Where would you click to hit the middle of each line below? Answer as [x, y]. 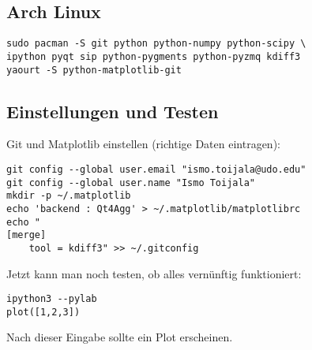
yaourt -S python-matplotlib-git [94, 70]
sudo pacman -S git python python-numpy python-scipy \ [156, 44]
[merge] [26, 235]
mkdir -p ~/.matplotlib [69, 196]
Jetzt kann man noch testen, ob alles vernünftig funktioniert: [154, 273]
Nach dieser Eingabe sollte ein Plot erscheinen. [120, 337]
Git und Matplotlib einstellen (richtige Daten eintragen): [143, 144]
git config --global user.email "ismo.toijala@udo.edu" [156, 169]
